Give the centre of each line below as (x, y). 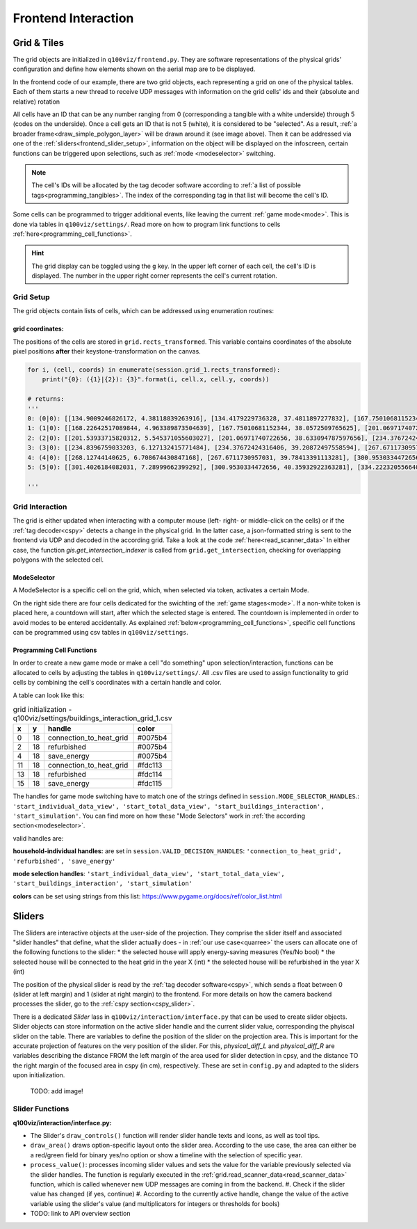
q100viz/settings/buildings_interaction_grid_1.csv (93, 718)
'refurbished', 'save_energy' (64, 861)
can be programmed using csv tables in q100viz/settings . (101, 632)
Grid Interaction (40, 507)
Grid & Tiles (39, 43)
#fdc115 (150, 784)
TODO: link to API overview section (80, 1214)
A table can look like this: (49, 695)
